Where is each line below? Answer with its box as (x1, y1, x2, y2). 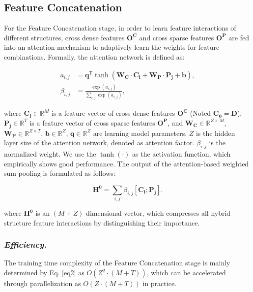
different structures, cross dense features (4, 32, 125, 42)
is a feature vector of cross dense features (52, 108, 175, 118)
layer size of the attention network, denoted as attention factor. (4, 137, 195, 148)
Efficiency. (4, 238, 47, 251)
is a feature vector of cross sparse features (29, 117, 155, 128)
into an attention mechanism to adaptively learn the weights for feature (4, 42, 220, 52)
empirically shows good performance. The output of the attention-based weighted (4, 158, 249, 168)
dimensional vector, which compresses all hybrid (86, 208, 231, 218)
